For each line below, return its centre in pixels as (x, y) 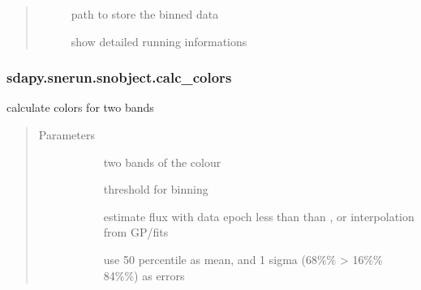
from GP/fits (136, 232)
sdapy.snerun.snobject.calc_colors (119, 77)
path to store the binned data (145, 14)
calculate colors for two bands (80, 107)
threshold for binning (156, 189)
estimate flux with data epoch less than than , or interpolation (259, 216)
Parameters (67, 134)
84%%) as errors (144, 275)
